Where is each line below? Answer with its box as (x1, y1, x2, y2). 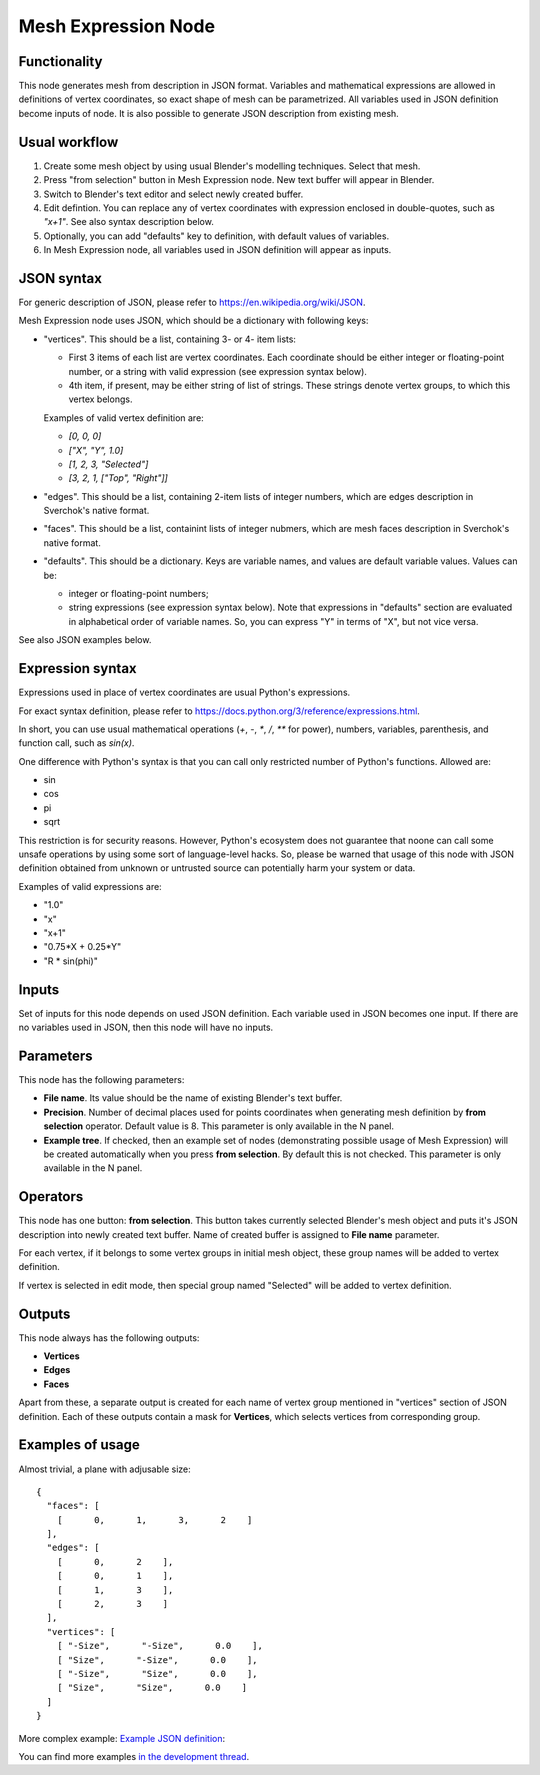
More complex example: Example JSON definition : (18, 1732, 225, 1744)
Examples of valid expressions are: (18, 880, 162, 892)
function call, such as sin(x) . (18, 737, 135, 749)
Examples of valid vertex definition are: (43, 411, 204, 424)
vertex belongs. (68, 393, 133, 405)
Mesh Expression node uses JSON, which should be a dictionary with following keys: (18, 315, 369, 327)
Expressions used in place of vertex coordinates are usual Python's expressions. (18, 686, 351, 699)
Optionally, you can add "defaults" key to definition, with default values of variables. (43, 230, 390, 242)
